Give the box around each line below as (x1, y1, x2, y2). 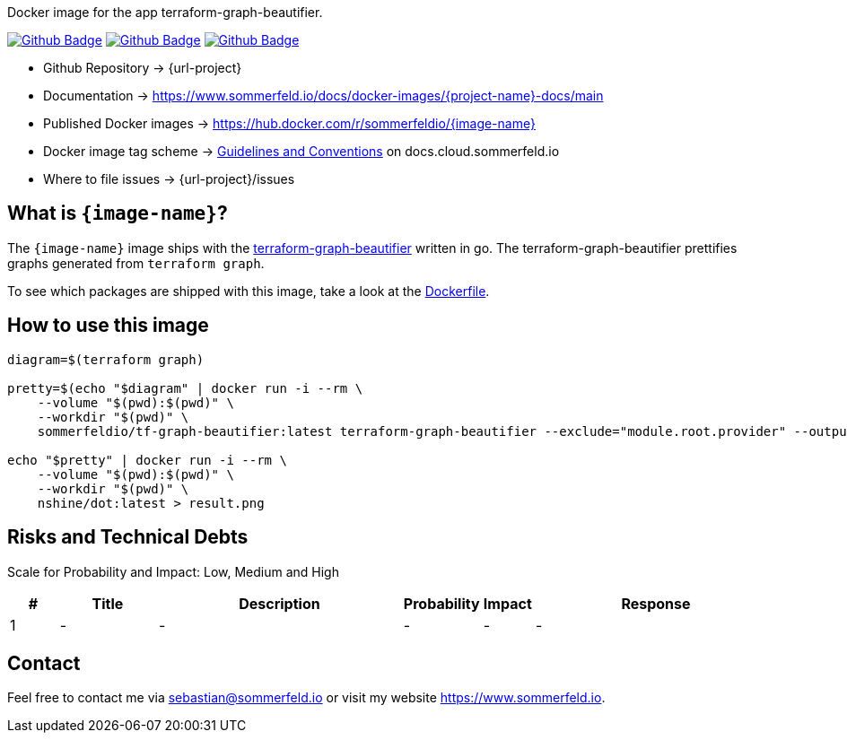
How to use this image (7, 314, 209, 337)
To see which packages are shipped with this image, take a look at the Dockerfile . (7, 283, 490, 299)
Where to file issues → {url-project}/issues (43, 171, 295, 187)
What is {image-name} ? (7, 202, 228, 225)
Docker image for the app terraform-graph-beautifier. (7, 4, 323, 20)
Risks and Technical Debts (7, 526, 249, 549)
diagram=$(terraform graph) (7, 352, 205, 367)
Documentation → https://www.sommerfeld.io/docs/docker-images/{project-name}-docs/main (43, 88, 604, 103)
